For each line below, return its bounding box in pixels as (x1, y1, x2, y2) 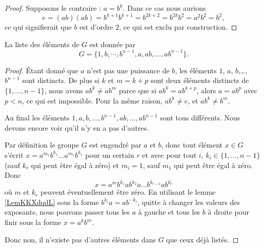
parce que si (119, 85, 156, 95)
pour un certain (85, 149, 134, 160)
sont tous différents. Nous (160, 112, 240, 123)
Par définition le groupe (5, 139, 79, 150)
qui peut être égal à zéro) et (31, 159, 119, 170)
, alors (196, 85, 216, 95)
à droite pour (208, 206, 250, 217)
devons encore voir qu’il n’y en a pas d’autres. (5, 122, 149, 133)
